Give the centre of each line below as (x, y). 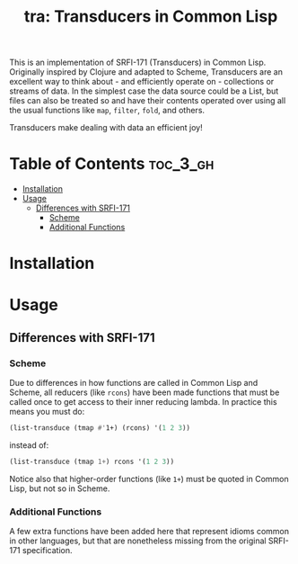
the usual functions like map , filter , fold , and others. (107, 111)
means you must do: (47, 412)
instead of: (29, 445)
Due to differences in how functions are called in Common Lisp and (134, 383)
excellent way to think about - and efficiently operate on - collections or (142, 82)
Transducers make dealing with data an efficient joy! (106, 128)
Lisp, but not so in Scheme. (60, 488)
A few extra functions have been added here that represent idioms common (149, 532)
